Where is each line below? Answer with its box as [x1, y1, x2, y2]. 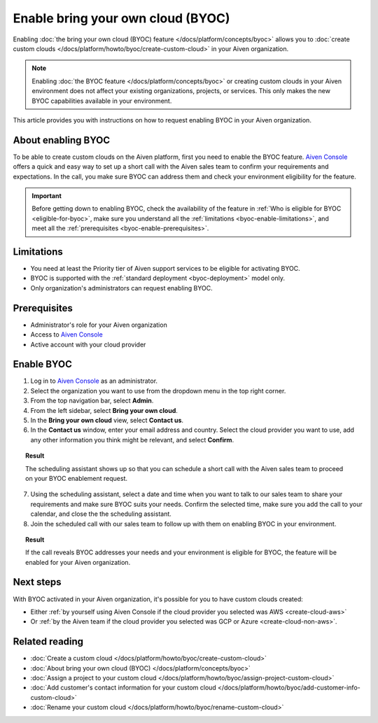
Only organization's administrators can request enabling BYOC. [30, 283, 213, 292]
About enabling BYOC [13, 134, 111, 146]
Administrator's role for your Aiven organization [30, 321, 167, 329]
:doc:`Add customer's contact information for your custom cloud [30, 683, 216, 692]
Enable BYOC [13, 358, 73, 370]
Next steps [13, 576, 62, 588]
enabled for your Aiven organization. [25, 558, 131, 566]
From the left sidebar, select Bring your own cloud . [30, 406, 178, 414]
